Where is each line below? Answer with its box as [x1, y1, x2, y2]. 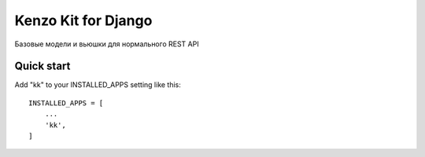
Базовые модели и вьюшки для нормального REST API [14, 39, 200, 49]
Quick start [14, 60, 71, 73]
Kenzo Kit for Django [14, 12, 153, 29]
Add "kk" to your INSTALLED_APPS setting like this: [14, 80, 181, 89]
